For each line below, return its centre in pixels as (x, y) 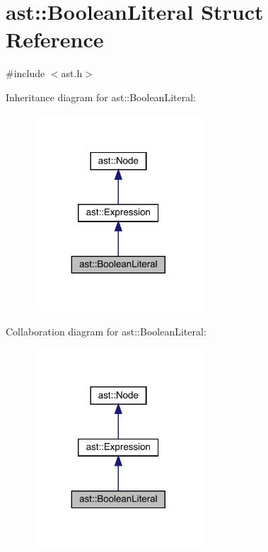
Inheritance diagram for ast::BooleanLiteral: (101, 97)
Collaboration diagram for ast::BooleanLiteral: (106, 332)
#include (25, 73)
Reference (55, 39)
